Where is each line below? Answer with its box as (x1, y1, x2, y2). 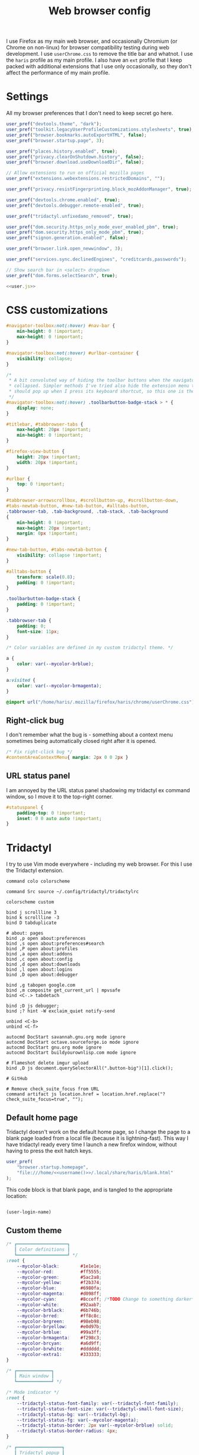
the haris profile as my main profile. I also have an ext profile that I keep (6, 56, 182, 63)
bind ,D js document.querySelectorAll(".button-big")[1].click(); (6, 1065, 174, 1072)
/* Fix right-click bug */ (6, 749, 73, 755)
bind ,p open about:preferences (6, 936, 86, 942)
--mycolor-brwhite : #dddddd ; (17, 1346, 102, 1352)
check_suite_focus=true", (6, 1097, 70, 1103)
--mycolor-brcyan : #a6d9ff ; (17, 1340, 102, 1346)
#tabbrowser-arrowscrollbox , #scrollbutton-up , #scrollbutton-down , (6, 497, 179, 504)
